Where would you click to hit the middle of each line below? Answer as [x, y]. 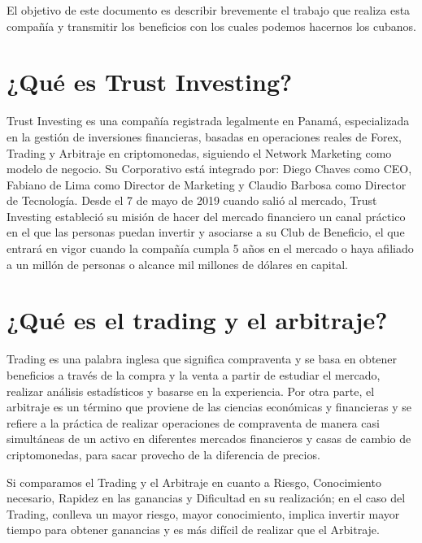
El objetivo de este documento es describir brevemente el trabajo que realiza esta [209, 10]
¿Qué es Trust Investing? [150, 82]
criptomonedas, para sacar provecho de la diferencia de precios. [163, 454]
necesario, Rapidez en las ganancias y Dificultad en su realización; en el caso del [206, 498]
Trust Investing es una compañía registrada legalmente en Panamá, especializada [208, 121]
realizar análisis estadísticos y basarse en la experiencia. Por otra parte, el [191, 391]
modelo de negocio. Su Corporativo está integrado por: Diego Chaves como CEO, [209, 169]
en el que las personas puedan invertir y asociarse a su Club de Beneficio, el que [206, 232]
